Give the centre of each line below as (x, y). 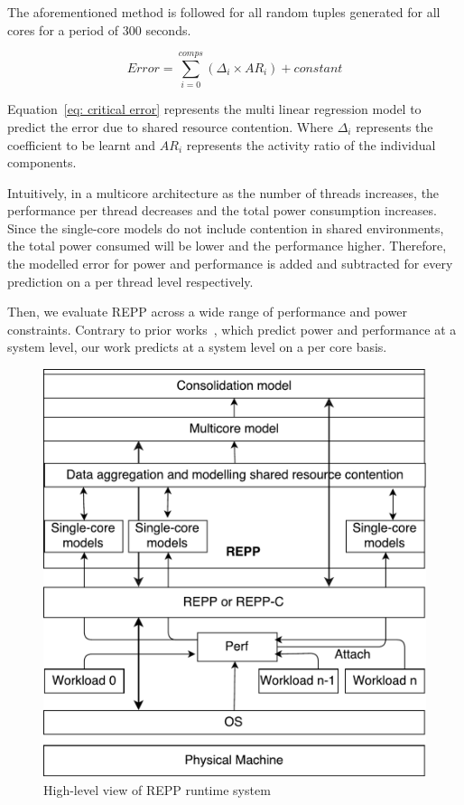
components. (42, 162)
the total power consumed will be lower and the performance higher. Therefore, (227, 246)
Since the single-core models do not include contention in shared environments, (226, 227)
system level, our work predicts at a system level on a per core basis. (197, 347)
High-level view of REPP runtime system (157, 789)
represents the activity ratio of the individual (311, 144)
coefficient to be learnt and (82, 144)
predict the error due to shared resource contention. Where (170, 126)
